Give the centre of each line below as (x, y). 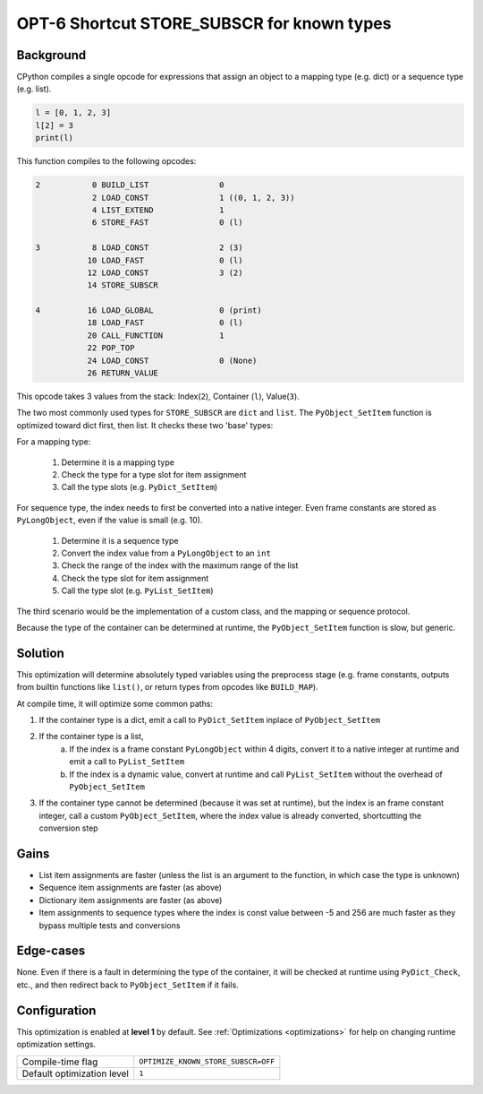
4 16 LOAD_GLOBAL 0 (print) (149, 310)
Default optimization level (76, 1073)
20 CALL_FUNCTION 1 (156, 335)
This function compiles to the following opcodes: (106, 161)
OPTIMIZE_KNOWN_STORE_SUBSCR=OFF (207, 1062)
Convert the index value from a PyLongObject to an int (166, 553)
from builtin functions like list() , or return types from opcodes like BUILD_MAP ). (167, 687)
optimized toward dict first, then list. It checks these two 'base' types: (145, 425)
